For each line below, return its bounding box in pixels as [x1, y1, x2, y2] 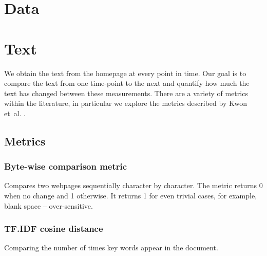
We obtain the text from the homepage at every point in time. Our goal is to [4, 67, 246, 78]
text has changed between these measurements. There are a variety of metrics [4, 87, 248, 98]
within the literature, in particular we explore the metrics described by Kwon [4, 98, 247, 108]
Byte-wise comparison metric [4, 160, 127, 173]
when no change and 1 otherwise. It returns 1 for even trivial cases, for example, [4, 190, 257, 201]
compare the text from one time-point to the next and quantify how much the [4, 78, 250, 88]
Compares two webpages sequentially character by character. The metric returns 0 [4, 180, 263, 191]
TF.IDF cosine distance [4, 222, 103, 235]
